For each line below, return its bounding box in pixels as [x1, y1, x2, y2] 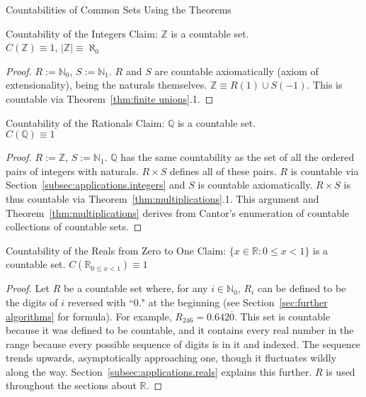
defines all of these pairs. [169, 163, 277, 178]
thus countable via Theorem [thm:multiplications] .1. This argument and [6, 191, 319, 206]
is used [326, 364, 355, 379]
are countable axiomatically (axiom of [154, 63, 319, 78]
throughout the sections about [6, 378, 137, 393]
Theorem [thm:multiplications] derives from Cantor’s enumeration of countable [6, 205, 350, 220]
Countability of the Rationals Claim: [6, 115, 165, 130]
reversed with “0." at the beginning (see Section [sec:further [67, 294, 328, 309]
